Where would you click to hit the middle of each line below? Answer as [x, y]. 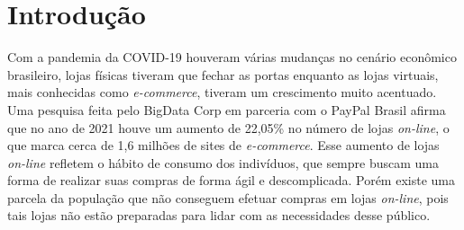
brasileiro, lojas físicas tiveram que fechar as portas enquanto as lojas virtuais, [223, 74]
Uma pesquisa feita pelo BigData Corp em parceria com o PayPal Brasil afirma [227, 109]
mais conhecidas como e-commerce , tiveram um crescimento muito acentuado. [222, 92]
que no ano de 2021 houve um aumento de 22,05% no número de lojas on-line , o [228, 127]
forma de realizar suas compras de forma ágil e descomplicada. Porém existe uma [231, 180]
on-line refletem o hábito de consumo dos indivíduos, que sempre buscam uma [223, 162]
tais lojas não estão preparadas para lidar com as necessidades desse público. [219, 215]
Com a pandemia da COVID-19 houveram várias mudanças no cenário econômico [232, 57]
